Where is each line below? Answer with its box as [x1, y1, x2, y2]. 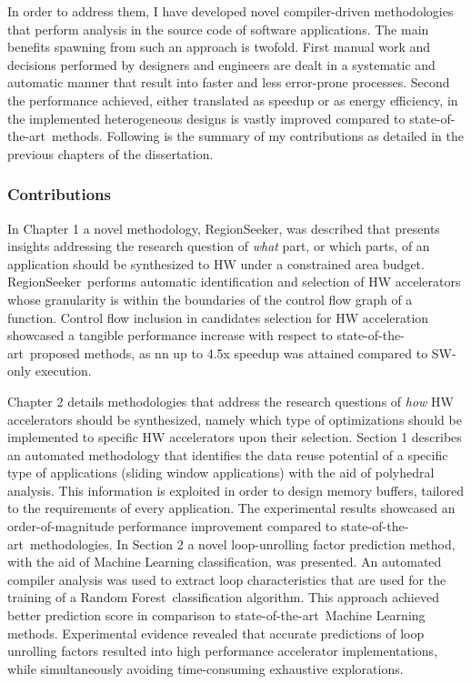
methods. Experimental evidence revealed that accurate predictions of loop [7, 623, 425, 642]
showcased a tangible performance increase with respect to [7, 326, 333, 345]
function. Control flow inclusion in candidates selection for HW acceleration [7, 307, 429, 327]
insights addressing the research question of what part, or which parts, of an [7, 236, 430, 256]
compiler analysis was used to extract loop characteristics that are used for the [7, 569, 446, 588]
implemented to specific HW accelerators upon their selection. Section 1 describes [7, 427, 462, 447]
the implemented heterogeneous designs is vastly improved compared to [7, 108, 406, 127]
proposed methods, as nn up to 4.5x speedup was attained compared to [29, 343, 428, 362]
